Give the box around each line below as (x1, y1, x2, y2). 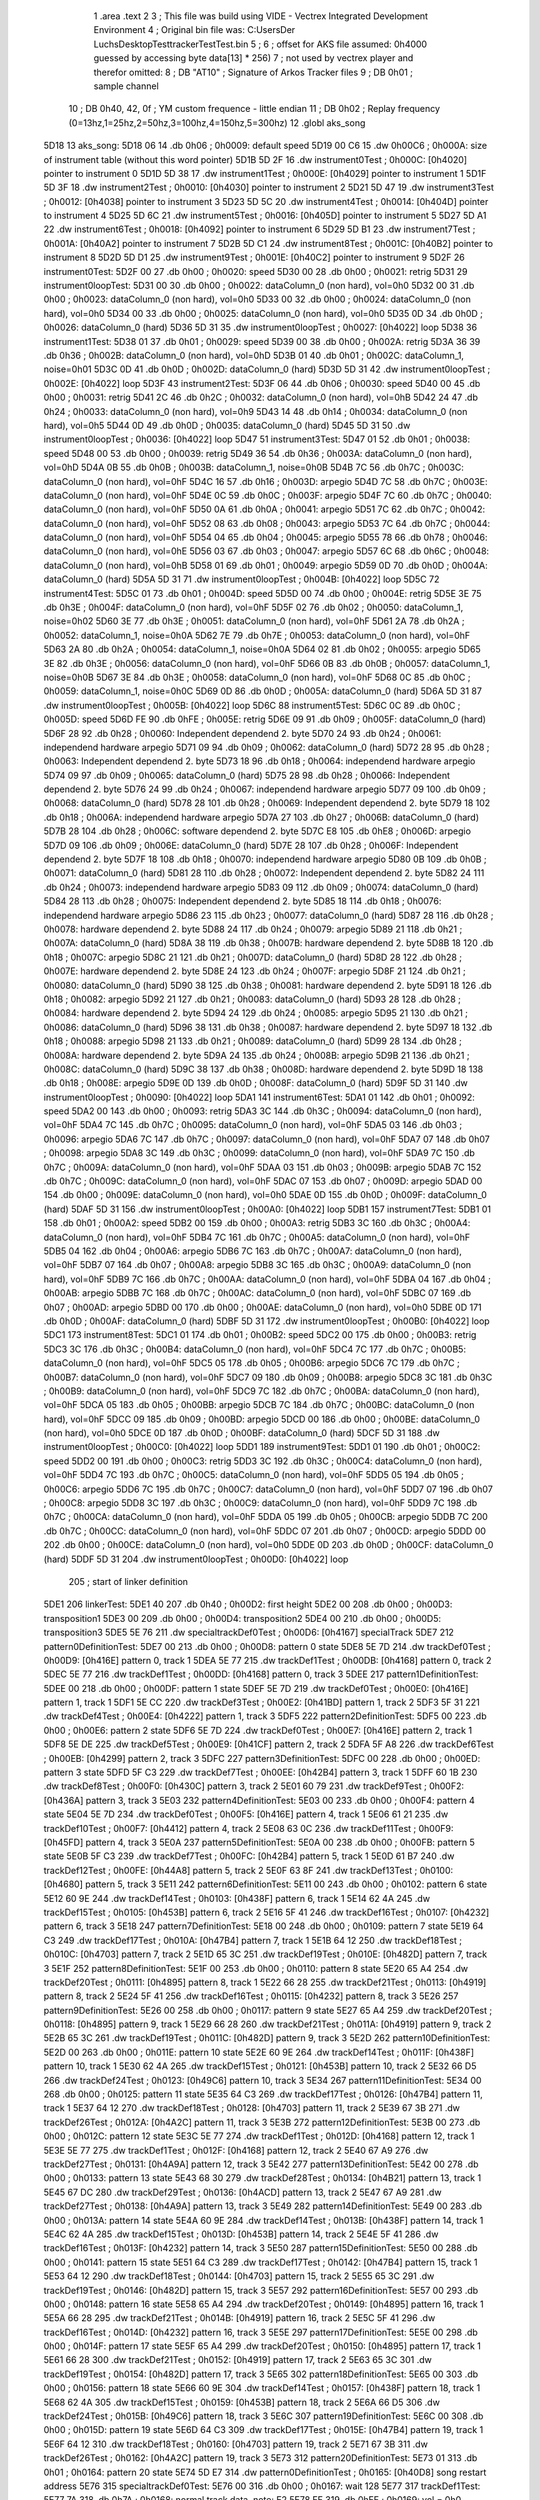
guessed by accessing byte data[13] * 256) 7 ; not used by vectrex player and (93, 52, 414, 64)
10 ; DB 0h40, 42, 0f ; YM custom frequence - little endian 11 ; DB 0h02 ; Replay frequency (68, 103, 440, 115)
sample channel (93, 80, 159, 92)
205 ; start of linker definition (68, 1575, 189, 1587)
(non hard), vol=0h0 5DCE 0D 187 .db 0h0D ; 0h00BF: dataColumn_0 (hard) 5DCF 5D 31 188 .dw (43, 1427, 440, 1439)
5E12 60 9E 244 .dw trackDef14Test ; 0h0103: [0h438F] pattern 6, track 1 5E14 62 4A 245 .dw (43, 1892, 430, 1904)
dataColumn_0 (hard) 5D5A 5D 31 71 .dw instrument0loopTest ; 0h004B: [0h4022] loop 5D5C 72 (43, 573, 440, 585)
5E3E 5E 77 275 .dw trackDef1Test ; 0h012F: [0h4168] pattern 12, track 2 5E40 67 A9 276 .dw (43, 2144, 429, 2156)
